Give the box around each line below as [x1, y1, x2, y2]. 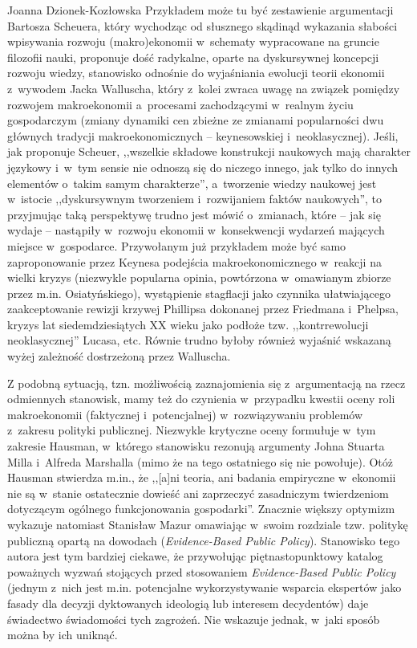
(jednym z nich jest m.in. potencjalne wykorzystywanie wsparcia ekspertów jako [7, 579, 402, 596]
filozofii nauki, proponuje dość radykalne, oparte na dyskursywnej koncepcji [7, 48, 379, 65]
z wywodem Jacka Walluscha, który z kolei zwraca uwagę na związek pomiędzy [7, 79, 400, 96]
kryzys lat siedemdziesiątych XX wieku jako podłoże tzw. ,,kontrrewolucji [7, 316, 369, 332]
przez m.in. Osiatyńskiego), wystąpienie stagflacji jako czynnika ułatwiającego [7, 284, 391, 301]
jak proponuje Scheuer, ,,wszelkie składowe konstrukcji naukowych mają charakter [7, 143, 411, 160]
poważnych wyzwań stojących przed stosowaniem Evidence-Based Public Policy [7, 563, 396, 580]
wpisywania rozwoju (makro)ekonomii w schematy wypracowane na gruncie [7, 33, 379, 50]
